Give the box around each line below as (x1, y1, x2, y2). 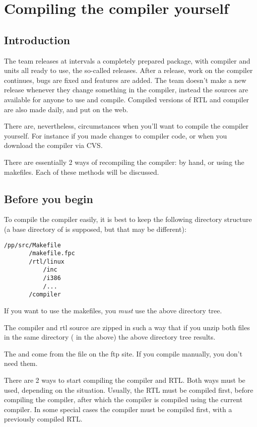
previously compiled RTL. (4, 414, 83, 424)
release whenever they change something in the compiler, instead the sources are (4, 84, 249, 95)
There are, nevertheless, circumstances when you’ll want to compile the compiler (4, 121, 249, 131)
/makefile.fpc (29, 250, 75, 257)
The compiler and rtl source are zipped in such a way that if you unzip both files (4, 322, 250, 332)
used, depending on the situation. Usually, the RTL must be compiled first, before (4, 384, 254, 395)
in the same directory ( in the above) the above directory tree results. (4, 332, 215, 342)
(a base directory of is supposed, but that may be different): (4, 223, 187, 234)
